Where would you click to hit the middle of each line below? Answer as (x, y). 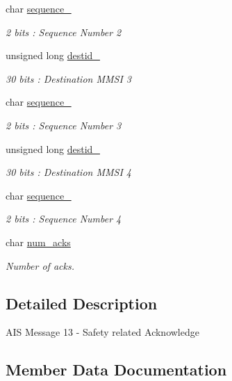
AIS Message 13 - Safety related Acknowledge (102, 332)
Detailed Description (82, 303)
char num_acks (38, 242)
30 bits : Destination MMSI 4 (68, 172)
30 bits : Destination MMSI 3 (68, 78)
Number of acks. (40, 265)
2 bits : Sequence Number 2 (64, 32)
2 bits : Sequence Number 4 (64, 219)
